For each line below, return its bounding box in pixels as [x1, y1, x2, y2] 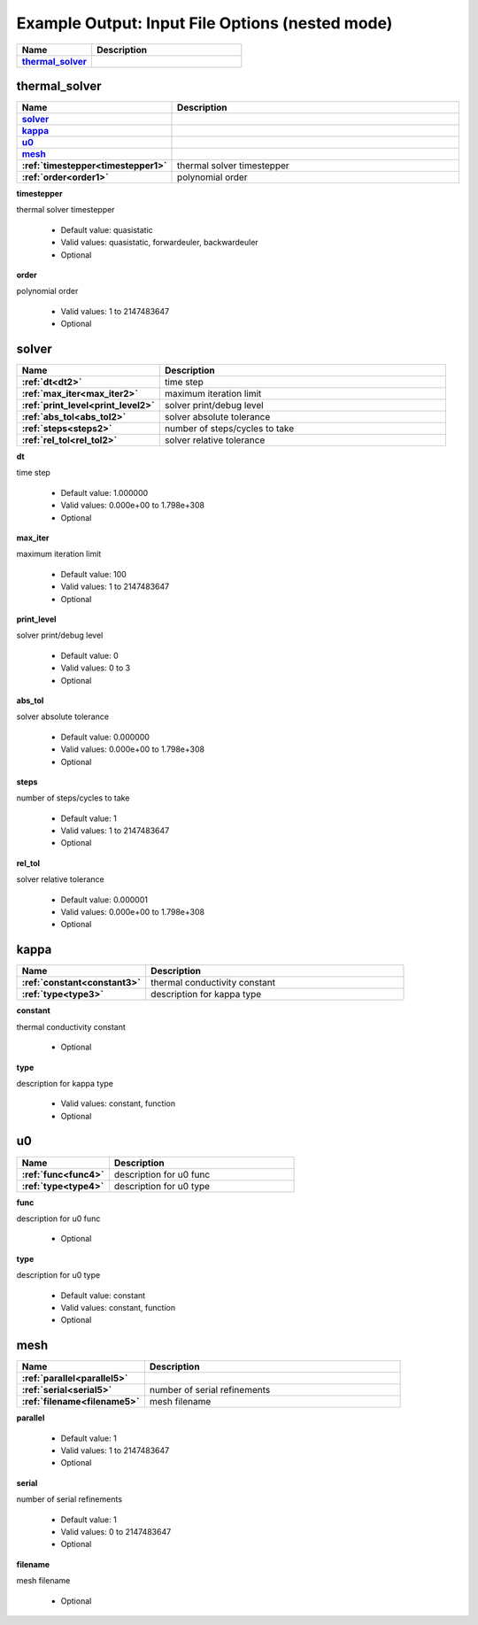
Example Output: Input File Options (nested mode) [16, 13, 393, 33]
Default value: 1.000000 [60, 487, 149, 498]
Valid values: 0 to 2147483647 [60, 1526, 172, 1536]
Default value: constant [60, 1289, 146, 1301]
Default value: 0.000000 [60, 731, 150, 742]
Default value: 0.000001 [60, 894, 148, 905]
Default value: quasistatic [60, 224, 154, 235]
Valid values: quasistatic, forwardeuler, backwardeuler [60, 237, 258, 248]
